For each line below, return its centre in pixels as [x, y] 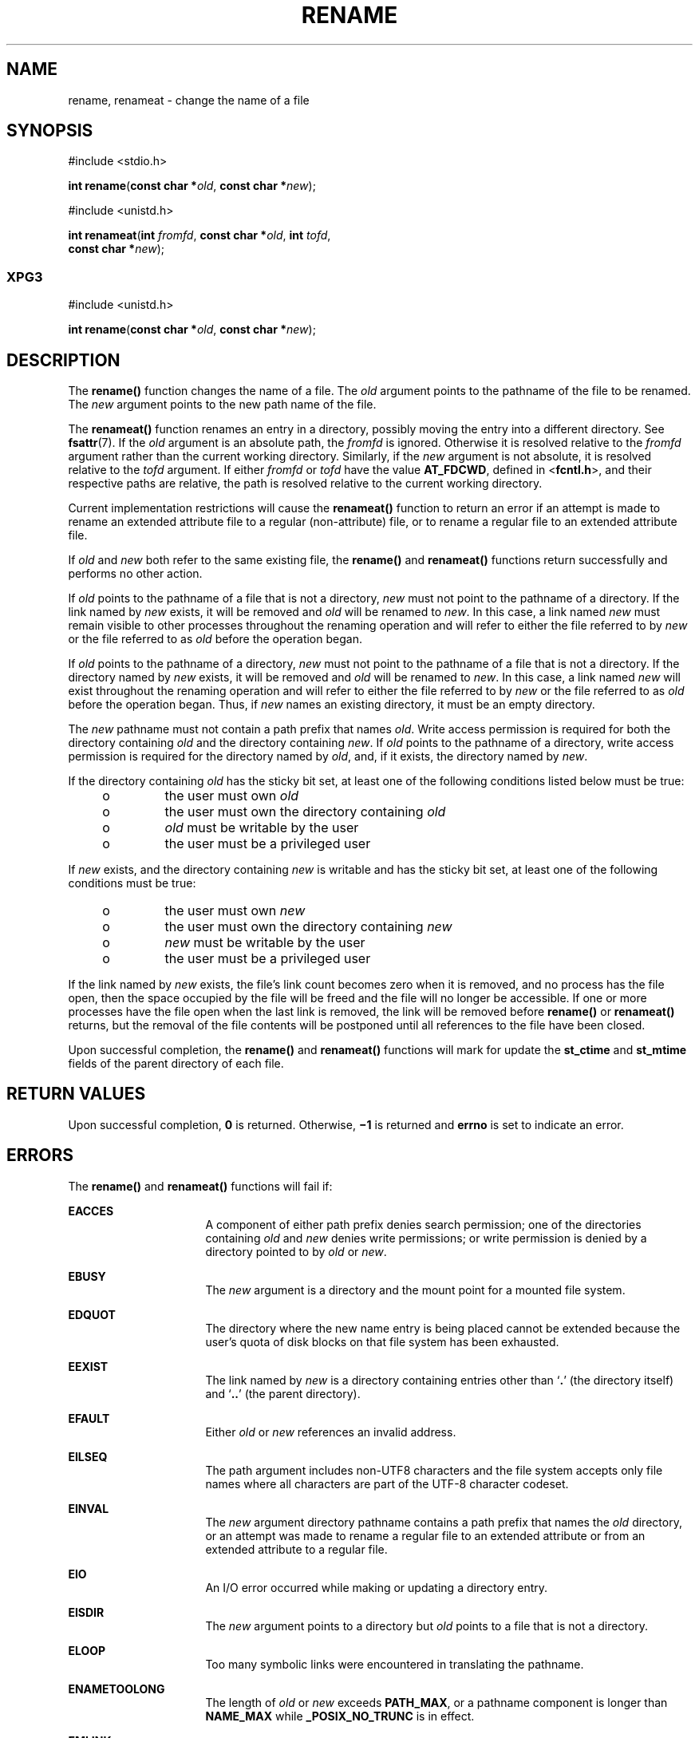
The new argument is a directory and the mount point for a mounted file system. [415, 1290]
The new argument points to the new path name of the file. [222, 405]
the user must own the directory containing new [308, 927]
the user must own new [235, 911]
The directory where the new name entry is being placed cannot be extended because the [443, 1328]
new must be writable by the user [265, 943]
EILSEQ [88, 1456]
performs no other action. [135, 574]
